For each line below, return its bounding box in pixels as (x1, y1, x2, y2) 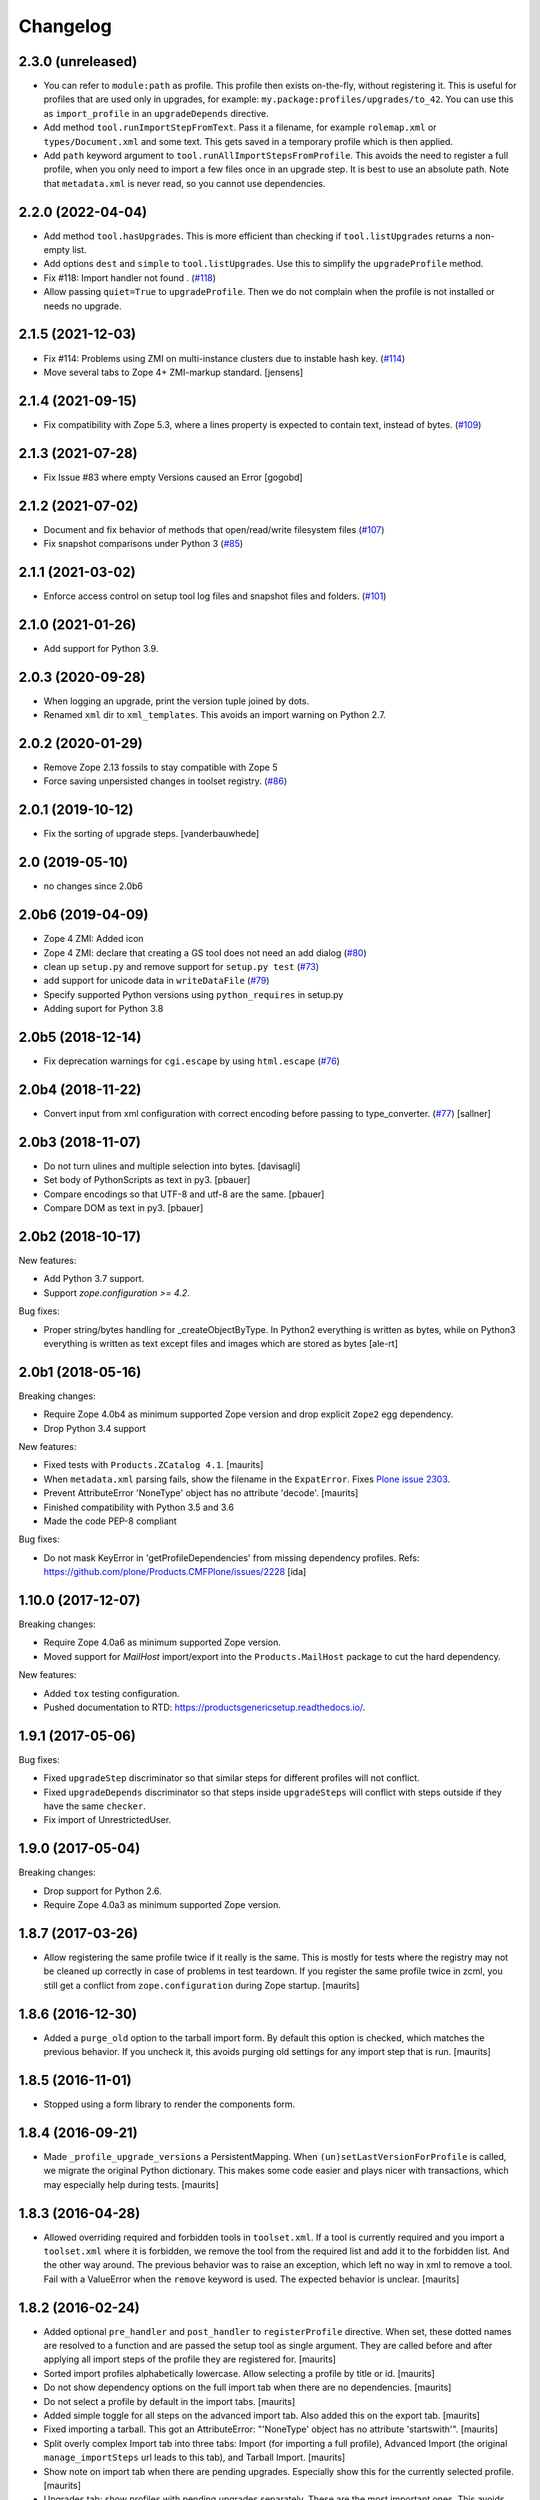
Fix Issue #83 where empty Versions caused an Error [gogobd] (43, 471, 304, 483)
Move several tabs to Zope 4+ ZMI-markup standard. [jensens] (43, 366, 304, 378)
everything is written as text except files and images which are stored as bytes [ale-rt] (43, 1337, 399, 1349)
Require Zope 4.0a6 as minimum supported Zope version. (43, 1636, 282, 1649)
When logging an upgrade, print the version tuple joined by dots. (43, 695, 310, 707)
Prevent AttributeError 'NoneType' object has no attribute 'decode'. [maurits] (43, 1487, 359, 1499)
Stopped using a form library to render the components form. (43, 2098, 296, 2110)
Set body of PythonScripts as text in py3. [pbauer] (43, 1174, 251, 1186)
